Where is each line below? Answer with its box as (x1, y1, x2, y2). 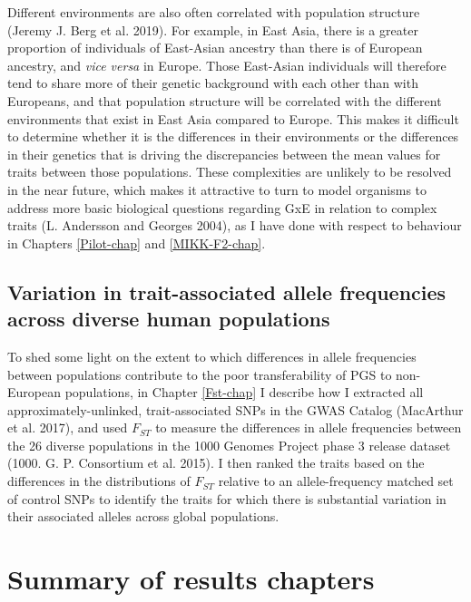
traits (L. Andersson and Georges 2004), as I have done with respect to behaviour (7, 216, 462, 235)
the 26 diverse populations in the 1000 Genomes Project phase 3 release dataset (7, 435, 451, 454)
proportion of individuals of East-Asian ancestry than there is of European (7, 38, 423, 57)
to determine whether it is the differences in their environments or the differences (7, 127, 459, 146)
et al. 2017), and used (7, 418, 128, 437)
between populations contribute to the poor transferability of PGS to (7, 364, 392, 384)
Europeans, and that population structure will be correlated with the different (7, 91, 442, 110)
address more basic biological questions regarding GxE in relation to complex (7, 198, 437, 217)
